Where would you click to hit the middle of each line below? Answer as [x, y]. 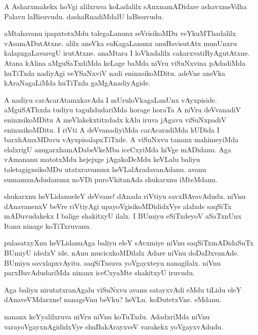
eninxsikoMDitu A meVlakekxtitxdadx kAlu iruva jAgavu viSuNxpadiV [115, 119]
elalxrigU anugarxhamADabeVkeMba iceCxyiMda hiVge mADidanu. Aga [118, 149]
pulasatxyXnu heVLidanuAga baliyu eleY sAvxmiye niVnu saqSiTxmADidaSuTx [129, 243]
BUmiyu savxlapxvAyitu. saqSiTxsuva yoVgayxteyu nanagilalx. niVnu [113, 262]
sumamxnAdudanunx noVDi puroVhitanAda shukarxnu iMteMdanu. [111, 179]
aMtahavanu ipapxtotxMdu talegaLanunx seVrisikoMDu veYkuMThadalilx [120, 33]
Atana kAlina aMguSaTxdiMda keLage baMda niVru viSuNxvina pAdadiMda [125, 62]
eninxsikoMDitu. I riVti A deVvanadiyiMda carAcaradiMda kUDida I [112, 129]
